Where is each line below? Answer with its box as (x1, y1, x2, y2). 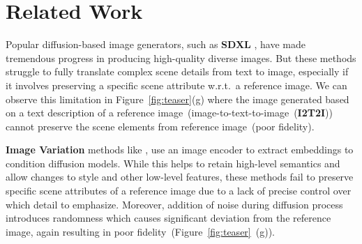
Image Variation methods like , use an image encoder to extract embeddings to (6, 142, 354, 157)
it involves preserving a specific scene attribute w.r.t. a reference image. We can (6, 77, 347, 92)
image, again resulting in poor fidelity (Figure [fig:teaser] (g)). (6, 224, 275, 238)
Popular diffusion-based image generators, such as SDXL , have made (6, 37, 306, 52)
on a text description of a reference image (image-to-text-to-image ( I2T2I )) (6, 105, 333, 120)
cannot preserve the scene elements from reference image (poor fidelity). (6, 119, 315, 133)
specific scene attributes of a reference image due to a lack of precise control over (6, 183, 352, 198)
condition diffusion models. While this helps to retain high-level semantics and (6, 155, 340, 170)
